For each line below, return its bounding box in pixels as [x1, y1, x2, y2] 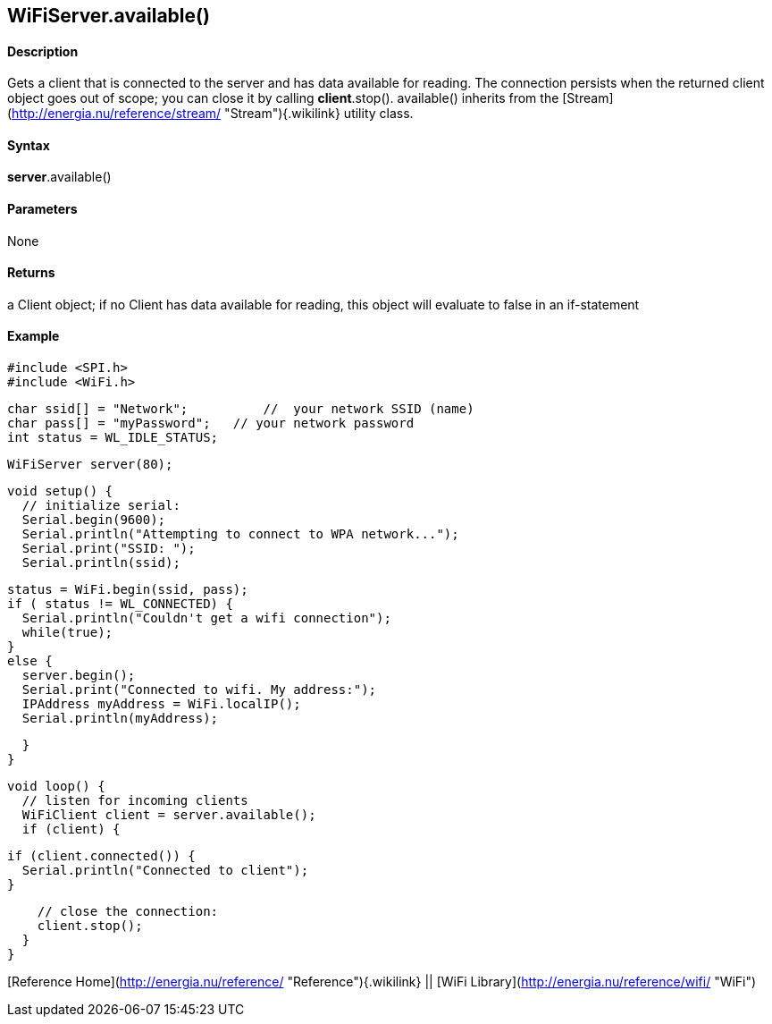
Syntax [7, 137, 50, 153]
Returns [7, 265, 55, 281]
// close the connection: [37, 904, 219, 919]
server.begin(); [21, 668, 136, 683]
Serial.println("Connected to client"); [21, 863, 309, 878]
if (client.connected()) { [7, 849, 196, 864]
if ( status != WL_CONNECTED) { [7, 597, 233, 612]
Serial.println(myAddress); [21, 711, 219, 726]
